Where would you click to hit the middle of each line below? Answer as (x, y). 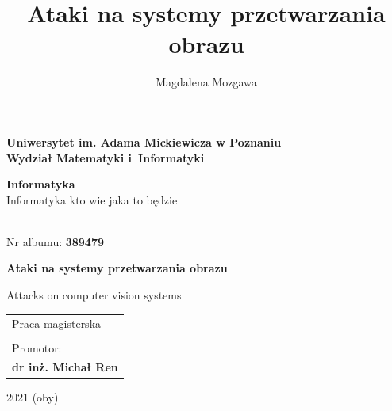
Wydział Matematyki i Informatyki (106, 157)
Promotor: (37, 347)
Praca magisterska (57, 323)
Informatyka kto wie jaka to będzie (92, 199)
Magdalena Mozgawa (206, 82)
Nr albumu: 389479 (56, 241)
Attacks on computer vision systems (94, 295)
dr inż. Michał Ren (65, 367)
